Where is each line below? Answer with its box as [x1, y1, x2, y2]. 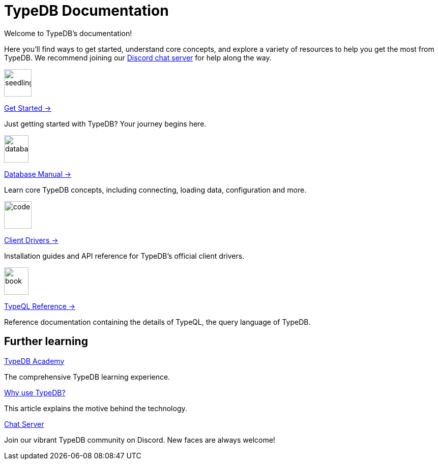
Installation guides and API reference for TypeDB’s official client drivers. [4, 251, 245, 260]
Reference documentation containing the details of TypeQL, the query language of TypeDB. [4, 317, 311, 326]
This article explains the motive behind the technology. [4, 404, 187, 413]
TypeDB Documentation [4, 2, 169, 19]
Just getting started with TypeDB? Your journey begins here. [4, 119, 207, 128]
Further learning [4, 335, 88, 348]
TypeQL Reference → [4, 301, 76, 311]
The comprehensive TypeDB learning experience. [4, 372, 170, 381]
